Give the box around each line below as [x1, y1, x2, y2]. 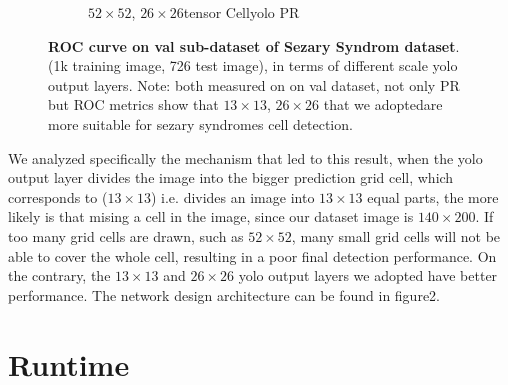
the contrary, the [8, 265, 111, 286]
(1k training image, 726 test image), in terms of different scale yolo [48, 55, 458, 76]
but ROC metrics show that [48, 94, 219, 115]
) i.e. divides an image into [150, 186, 315, 207]
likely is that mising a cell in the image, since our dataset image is [8, 206, 414, 227]
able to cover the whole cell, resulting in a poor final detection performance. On [8, 245, 497, 266]
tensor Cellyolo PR [183, 2, 300, 22]
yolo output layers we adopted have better [238, 265, 498, 286]
